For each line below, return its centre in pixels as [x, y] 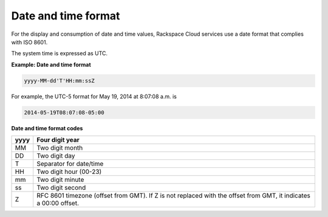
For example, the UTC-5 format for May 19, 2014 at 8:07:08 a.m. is [94, 96]
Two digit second [61, 188]
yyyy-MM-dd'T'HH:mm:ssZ [60, 81]
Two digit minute [60, 180]
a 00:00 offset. [58, 203]
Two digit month [60, 148]
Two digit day [56, 156]
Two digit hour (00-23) [69, 172]
